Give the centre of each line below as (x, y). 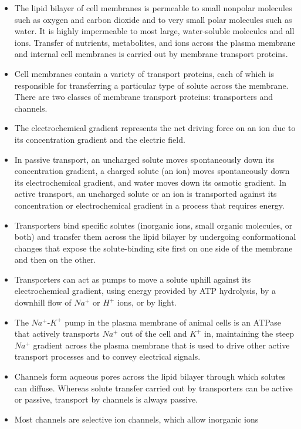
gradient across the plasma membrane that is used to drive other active (161, 345)
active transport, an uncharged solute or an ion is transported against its (146, 194)
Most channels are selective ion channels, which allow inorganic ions (136, 419)
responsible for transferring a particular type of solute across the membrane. (151, 85)
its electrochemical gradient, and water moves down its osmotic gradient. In (150, 182)
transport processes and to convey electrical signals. (107, 356)
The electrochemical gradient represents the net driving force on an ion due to (155, 128)
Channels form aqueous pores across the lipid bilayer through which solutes (150, 376)
